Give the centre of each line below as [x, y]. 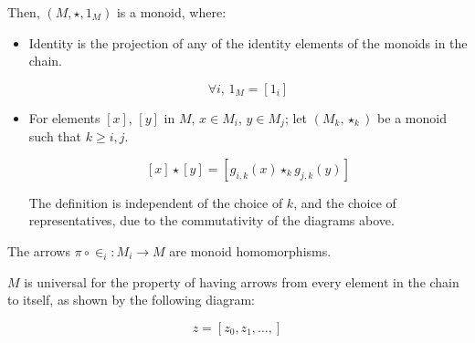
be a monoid [412, 117]
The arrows [39, 251]
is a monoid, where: [171, 12]
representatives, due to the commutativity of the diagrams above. [211, 220]
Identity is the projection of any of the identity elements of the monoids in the [248, 42]
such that [55, 136]
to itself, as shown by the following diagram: [131, 300]
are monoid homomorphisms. [250, 251]
